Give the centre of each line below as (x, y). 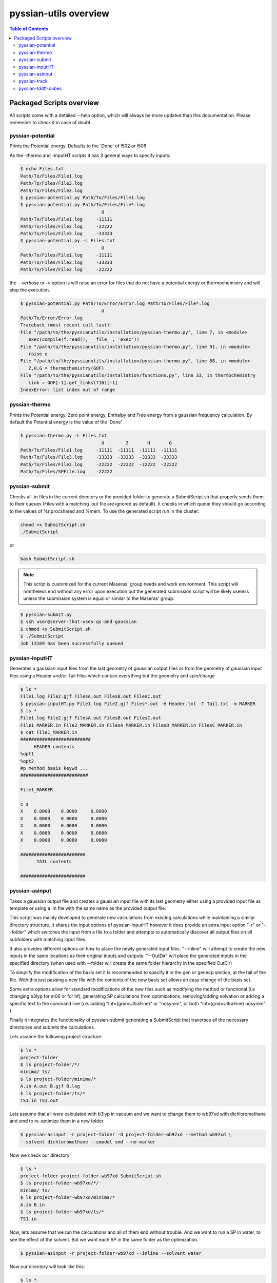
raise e (38, 354)
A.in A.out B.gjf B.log (50, 1086)
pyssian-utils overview (60, 13)
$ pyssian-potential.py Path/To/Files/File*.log (83, 205)
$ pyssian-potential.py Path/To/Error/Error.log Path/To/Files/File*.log (115, 304)
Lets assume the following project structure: (56, 1037)
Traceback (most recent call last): (66, 325)
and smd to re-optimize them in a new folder (56, 1121)
